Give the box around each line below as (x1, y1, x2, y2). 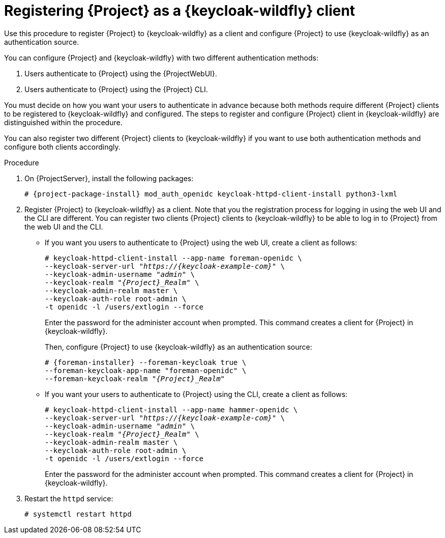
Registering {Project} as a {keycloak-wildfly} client (4, 2, 355, 19)
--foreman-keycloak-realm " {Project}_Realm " (45, 374, 225, 383)
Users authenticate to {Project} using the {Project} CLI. (24, 84, 208, 94)
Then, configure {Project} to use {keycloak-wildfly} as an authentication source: (45, 342, 312, 351)
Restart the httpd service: (24, 494, 113, 503)
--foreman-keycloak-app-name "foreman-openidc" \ (45, 366, 247, 375)
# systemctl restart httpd (24, 509, 132, 518)
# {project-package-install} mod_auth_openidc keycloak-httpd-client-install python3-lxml (24, 189, 398, 198)
